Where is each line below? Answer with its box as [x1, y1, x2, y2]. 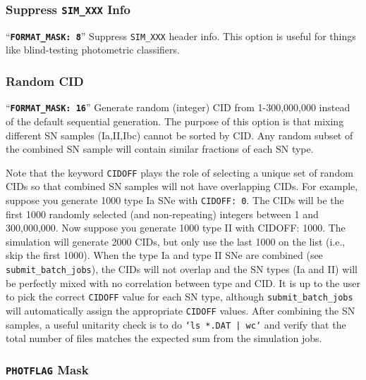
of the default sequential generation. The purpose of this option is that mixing [6, 113, 344, 128]
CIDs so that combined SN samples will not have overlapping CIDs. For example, [6, 179, 358, 194]
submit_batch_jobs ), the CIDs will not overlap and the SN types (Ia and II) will [6, 261, 358, 276]
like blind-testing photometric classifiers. [6, 42, 180, 57]
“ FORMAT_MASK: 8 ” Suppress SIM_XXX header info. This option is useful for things [6, 28, 356, 43]
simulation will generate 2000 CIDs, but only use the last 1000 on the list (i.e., [6, 234, 346, 248]
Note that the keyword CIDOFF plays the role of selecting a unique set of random [6, 165, 353, 179]
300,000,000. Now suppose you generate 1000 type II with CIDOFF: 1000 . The [6, 220, 346, 235]
